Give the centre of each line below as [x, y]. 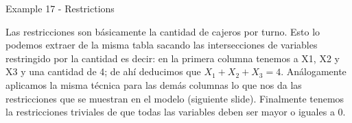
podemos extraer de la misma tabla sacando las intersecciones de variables [162, 45]
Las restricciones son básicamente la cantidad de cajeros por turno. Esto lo [163, 31]
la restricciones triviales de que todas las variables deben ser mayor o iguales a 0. [176, 112]
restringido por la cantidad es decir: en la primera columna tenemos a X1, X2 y [173, 58]
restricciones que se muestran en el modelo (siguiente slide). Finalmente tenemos [175, 98]
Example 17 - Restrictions [60, 8]
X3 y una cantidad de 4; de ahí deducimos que [103, 71]
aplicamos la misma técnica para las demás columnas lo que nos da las [154, 84]
